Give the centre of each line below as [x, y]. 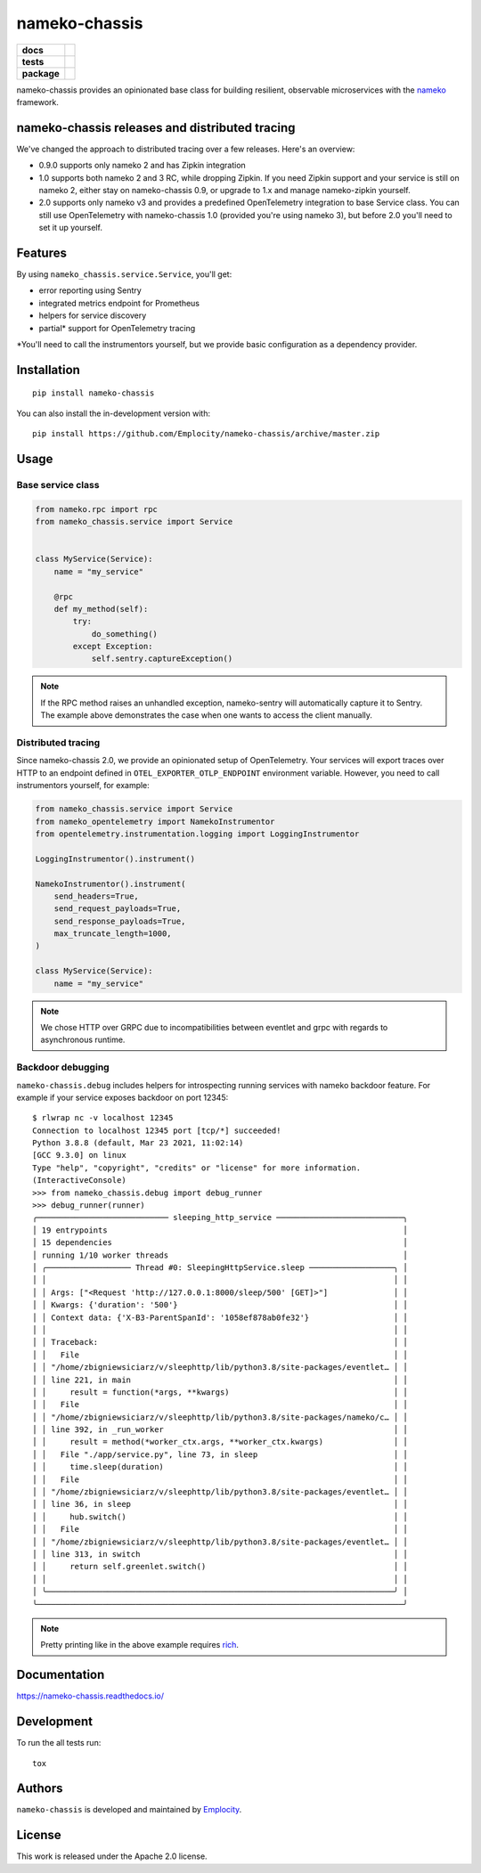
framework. [38, 102]
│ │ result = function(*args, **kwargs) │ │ [220, 1392]
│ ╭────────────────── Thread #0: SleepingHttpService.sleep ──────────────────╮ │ [220, 1268]
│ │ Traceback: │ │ [220, 1342]
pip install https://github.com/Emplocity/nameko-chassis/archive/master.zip [206, 434]
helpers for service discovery [93, 315]
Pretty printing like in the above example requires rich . [140, 1645]
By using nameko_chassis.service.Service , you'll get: [124, 274]
